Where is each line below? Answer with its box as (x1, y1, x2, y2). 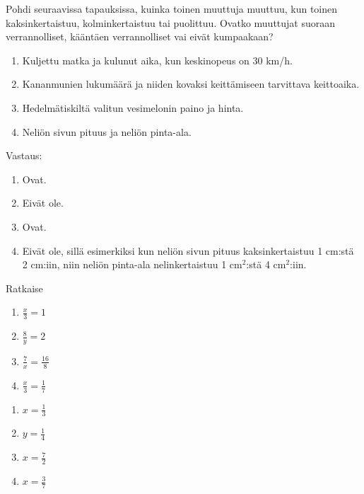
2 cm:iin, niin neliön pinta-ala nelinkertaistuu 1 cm (22, 257, 242, 272)
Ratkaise (6, 280, 43, 295)
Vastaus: (6, 148, 42, 163)
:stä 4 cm (246, 257, 286, 272)
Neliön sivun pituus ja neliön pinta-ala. (22, 124, 192, 139)
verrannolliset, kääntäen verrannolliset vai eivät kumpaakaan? (6, 29, 274, 44)
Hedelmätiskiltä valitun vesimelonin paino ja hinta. (22, 100, 244, 115)
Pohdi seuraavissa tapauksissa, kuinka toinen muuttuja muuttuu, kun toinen (6, 1, 337, 16)
